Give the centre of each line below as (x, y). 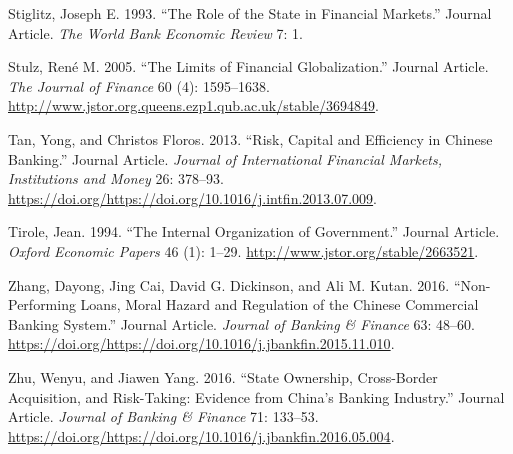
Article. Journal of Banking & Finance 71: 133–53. (163, 416)
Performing (42, 304)
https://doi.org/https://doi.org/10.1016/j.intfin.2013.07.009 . (193, 197)
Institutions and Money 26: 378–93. (116, 178)
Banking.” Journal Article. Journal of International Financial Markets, (225, 158)
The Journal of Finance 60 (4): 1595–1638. (139, 85)
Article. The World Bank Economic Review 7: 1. (156, 32)
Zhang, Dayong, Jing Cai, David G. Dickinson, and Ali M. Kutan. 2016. (229, 284)
